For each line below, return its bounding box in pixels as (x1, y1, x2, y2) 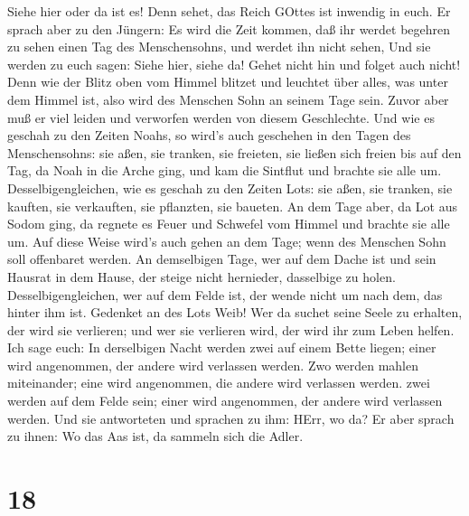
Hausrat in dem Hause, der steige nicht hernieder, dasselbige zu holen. (7, 267, 396, 286)
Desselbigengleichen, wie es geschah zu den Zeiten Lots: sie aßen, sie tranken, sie (7, 178, 453, 197)
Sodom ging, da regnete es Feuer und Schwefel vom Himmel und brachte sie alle (7, 214, 450, 233)
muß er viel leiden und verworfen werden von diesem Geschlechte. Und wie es (7, 108, 435, 127)
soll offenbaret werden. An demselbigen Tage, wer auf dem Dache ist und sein (7, 249, 436, 268)
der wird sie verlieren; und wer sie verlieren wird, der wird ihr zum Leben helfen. (7, 320, 455, 339)
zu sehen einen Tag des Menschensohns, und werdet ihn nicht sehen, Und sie (7, 37, 431, 56)
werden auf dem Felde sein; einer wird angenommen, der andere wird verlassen (7, 391, 443, 410)
